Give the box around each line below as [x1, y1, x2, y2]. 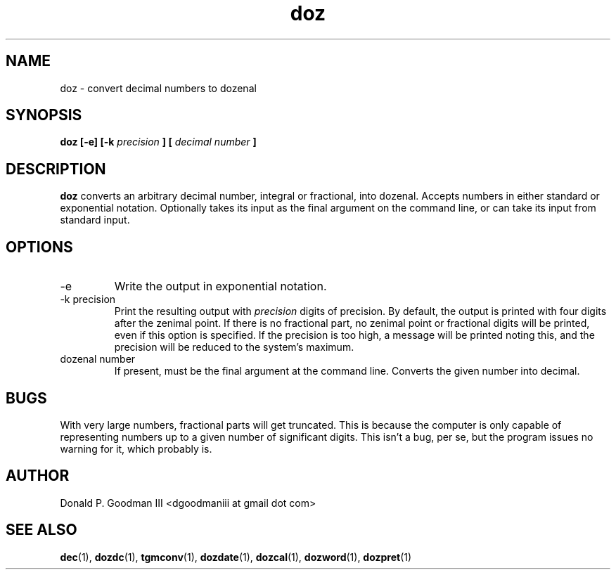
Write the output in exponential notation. [114, 279, 327, 294]
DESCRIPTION [6, 160, 106, 178]
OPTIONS [6, 238, 73, 256]
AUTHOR [6, 467, 70, 485]
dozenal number [60, 353, 136, 366]
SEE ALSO [6, 521, 77, 539]
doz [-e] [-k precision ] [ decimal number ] [60, 136, 257, 148]
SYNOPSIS [6, 106, 82, 124]
